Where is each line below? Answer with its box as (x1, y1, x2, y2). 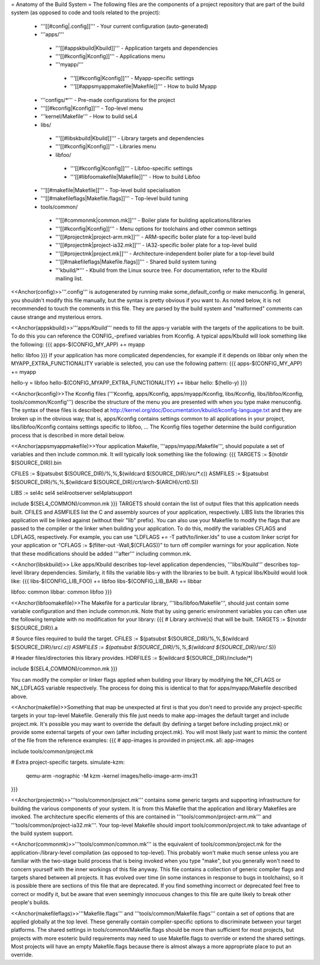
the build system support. (11, 830, 73, 837)
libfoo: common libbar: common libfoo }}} (11, 588, 112, 596)
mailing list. (55, 275, 83, 282)
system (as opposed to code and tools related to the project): (11, 9, 161, 16)
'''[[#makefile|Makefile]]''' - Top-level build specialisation (40, 187, 181, 194)
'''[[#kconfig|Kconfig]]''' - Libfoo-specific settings (70, 165, 193, 172)
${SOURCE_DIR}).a (11, 624, 58, 631)
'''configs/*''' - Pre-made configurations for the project (40, 96, 175, 103)
